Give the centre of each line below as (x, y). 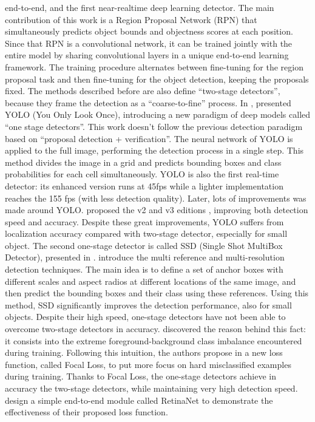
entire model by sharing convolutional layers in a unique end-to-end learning (147, 55)
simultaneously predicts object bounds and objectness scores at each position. (149, 31)
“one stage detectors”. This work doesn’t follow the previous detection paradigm (154, 126)
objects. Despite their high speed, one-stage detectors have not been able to (145, 317)
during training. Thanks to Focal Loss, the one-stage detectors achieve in (141, 376)
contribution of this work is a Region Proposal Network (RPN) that (131, 19)
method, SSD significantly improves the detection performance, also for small (148, 305)
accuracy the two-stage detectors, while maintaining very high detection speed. (151, 388)
